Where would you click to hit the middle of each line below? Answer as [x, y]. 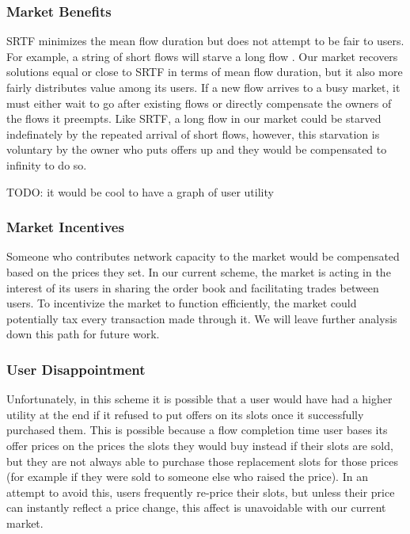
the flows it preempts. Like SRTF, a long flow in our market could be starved [194, 118]
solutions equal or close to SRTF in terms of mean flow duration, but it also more [205, 72]
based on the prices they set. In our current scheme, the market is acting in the [199, 271]
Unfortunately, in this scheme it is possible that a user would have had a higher [199, 399]
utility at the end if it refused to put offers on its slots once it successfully [185, 414]
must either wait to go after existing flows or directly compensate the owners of [199, 103]
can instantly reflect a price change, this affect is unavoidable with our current [196, 507]
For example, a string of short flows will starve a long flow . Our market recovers [202, 56]
